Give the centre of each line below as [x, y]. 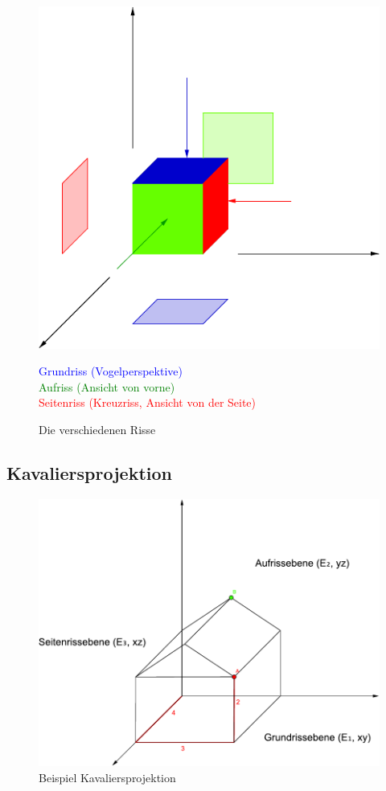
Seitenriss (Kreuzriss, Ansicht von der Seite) [148, 402]
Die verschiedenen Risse [97, 430]
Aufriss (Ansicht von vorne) [107, 386]
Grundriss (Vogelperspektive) [111, 371]
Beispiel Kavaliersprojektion [107, 777]
